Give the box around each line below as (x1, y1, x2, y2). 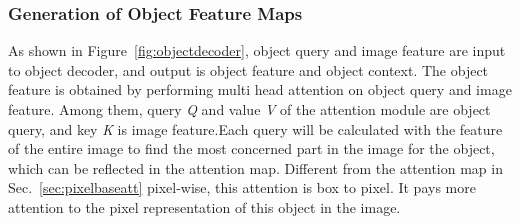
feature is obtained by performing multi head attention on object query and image (8, 79, 512, 100)
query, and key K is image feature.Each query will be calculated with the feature (8, 118, 503, 139)
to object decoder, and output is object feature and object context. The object (8, 59, 489, 80)
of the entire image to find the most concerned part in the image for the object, (8, 138, 495, 159)
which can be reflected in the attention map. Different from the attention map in (8, 157, 503, 178)
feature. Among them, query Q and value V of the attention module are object (8, 99, 491, 119)
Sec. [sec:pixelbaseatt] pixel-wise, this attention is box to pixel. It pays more (8, 177, 476, 198)
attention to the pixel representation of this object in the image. (8, 196, 401, 217)
